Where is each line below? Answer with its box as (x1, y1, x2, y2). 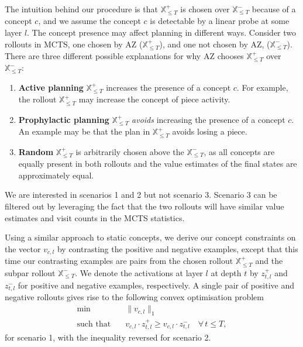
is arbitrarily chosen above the (75, 145, 184, 157)
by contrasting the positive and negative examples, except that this (57, 242, 298, 255)
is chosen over (180, 3, 230, 15)
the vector (5, 242, 41, 255)
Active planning (18, 81, 84, 94)
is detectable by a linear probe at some (150, 15, 290, 27)
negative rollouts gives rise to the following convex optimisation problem (5, 291, 264, 303)
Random (18, 145, 54, 157)
